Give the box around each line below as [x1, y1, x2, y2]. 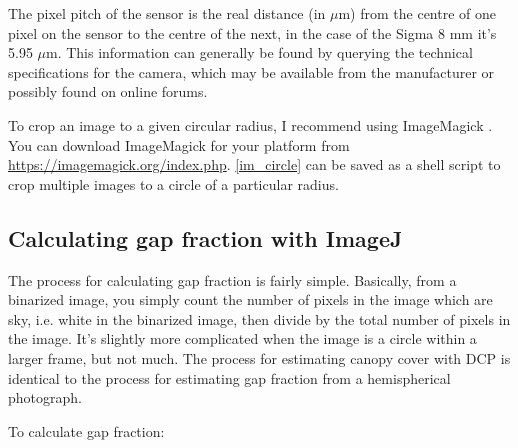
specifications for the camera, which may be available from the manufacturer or [8, 61, 495, 82]
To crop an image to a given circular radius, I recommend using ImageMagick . [8, 114, 493, 135]
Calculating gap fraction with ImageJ [8, 222, 403, 253]
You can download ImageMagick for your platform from [8, 134, 350, 155]
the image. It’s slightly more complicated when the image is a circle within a [8, 328, 477, 349]
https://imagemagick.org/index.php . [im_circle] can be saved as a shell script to [8, 154, 501, 175]
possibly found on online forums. [8, 81, 208, 102]
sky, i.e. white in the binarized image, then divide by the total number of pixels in [8, 308, 511, 329]
